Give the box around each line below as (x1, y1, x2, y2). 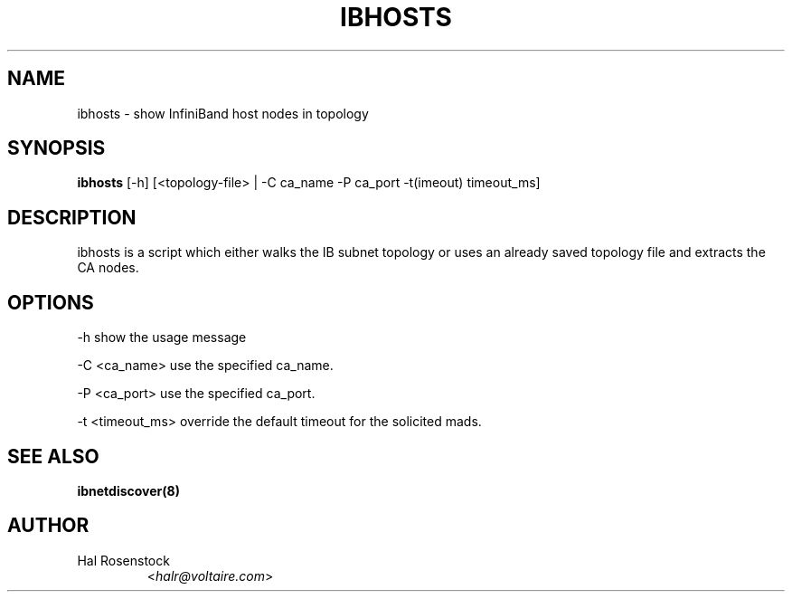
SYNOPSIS (7, 137, 106, 160)
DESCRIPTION (7, 205, 137, 229)
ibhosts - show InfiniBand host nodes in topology (77, 105, 369, 121)
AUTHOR (7, 514, 90, 537)
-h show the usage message (77, 329, 247, 346)
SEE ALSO (7, 444, 99, 468)
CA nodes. (77, 260, 139, 276)
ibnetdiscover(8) (77, 482, 180, 499)
